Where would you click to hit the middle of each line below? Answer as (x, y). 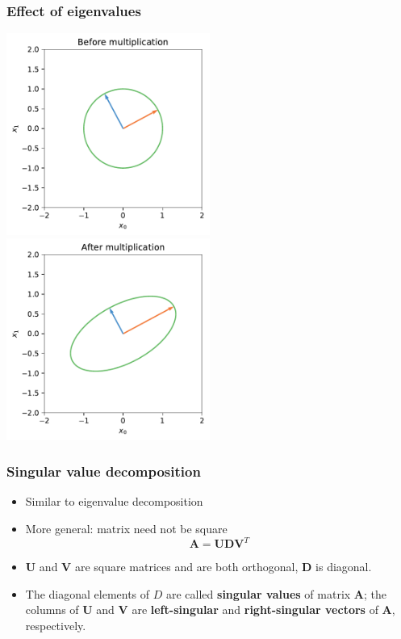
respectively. (56, 625)
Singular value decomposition (104, 471)
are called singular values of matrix (259, 593)
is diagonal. (344, 567)
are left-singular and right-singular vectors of (255, 610)
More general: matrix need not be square (126, 529)
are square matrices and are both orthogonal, (186, 567)
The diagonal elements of (88, 593)
